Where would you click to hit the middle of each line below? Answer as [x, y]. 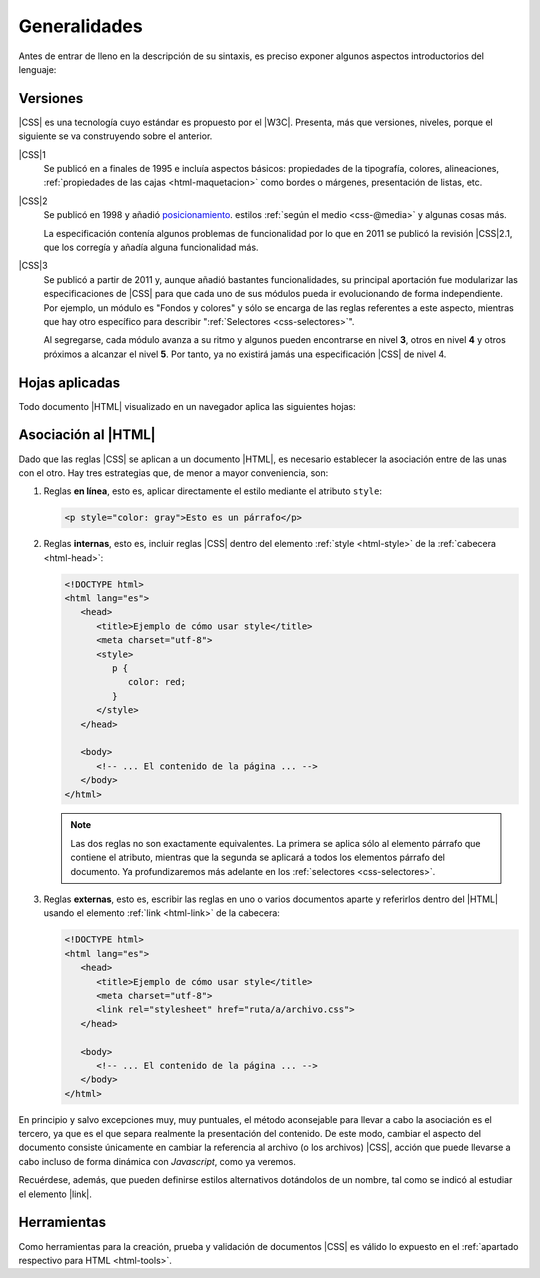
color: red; [157, 682]
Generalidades [81, 26]
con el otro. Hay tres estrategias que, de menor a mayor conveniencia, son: [173, 472]
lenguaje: [37, 69]
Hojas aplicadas [69, 382]
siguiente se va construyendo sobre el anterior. [115, 136]
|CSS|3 [33, 266]
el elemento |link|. [55, 1194]
